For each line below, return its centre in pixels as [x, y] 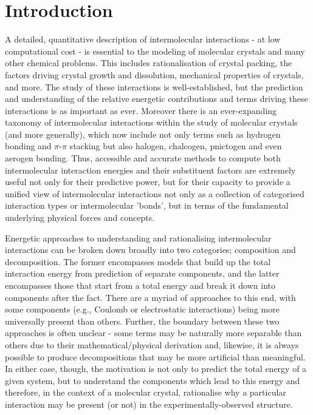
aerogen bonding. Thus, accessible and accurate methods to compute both [143, 158]
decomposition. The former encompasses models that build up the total [138, 261]
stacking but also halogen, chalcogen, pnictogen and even [176, 146]
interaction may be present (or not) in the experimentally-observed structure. [149, 404]
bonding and [28, 146]
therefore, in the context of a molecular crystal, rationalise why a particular [146, 392]
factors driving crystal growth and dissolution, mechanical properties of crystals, [154, 74]
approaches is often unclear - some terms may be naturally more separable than [153, 333]
